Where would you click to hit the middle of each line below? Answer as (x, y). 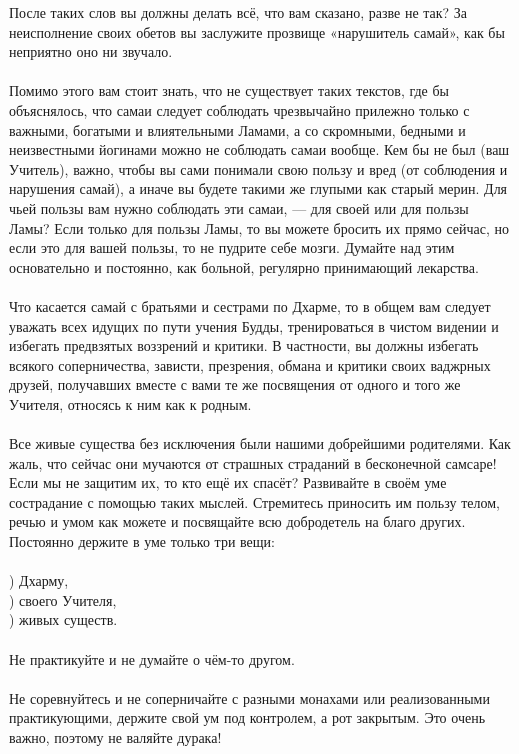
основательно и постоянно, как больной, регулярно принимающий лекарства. (244, 266)
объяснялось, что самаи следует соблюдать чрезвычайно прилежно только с (239, 109)
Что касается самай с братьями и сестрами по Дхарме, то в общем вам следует (250, 305)
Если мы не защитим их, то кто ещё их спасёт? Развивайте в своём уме (228, 482)
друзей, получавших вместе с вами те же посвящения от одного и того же (235, 384)
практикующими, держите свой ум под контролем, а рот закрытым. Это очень (247, 717)
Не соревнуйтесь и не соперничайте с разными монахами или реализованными (249, 697)
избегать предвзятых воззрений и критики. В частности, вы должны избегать (244, 345)
